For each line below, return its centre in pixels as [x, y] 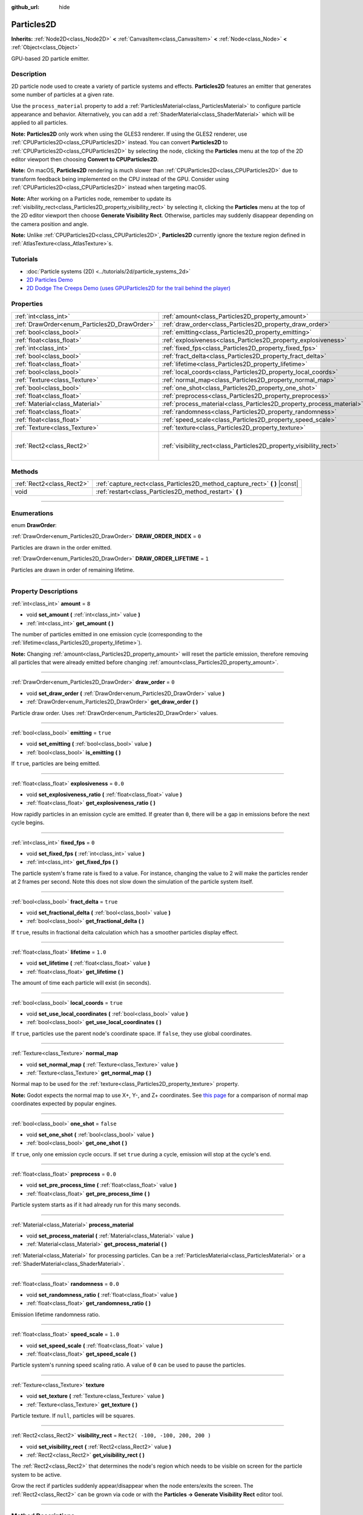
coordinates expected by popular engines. [64, 1104]
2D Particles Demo [50, 280]
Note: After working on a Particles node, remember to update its [91, 198]
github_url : [25, 7]
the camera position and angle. [50, 224]
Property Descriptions [44, 591]
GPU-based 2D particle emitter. [51, 58]
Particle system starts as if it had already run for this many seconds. [96, 1205]
